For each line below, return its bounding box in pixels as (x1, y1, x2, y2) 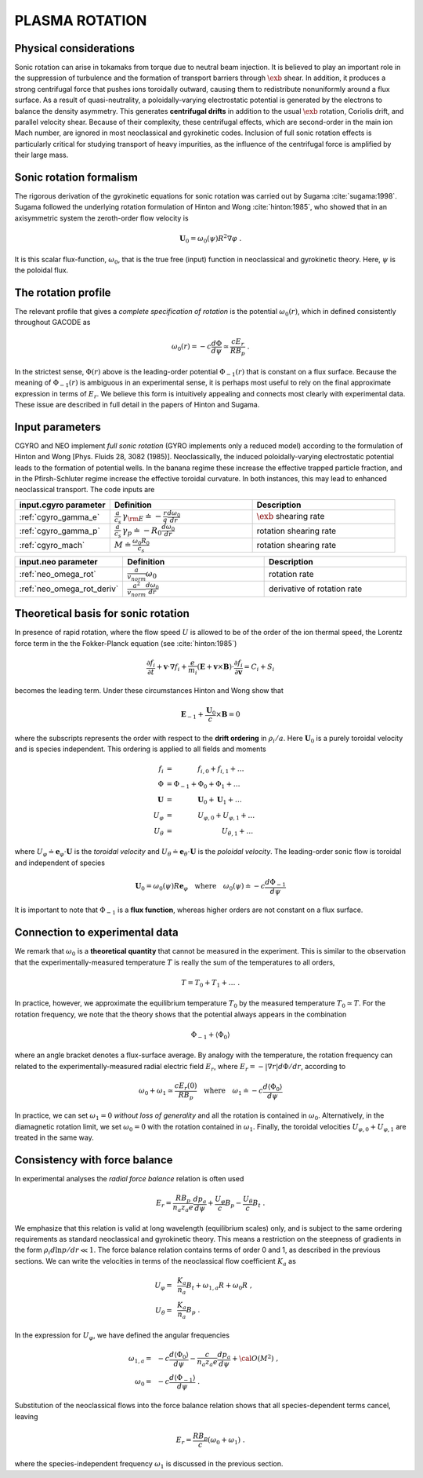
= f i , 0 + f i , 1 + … (166, 764, 244, 775)
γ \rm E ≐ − (122, 511, 162, 524)
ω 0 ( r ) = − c (171, 342, 211, 353)
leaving (14, 1411, 38, 1421)
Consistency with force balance (14, 1153, 173, 1166)
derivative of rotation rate (269, 583, 363, 594)
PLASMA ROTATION (14, 12, 147, 29)
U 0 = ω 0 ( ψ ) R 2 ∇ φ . (179, 232, 242, 245)
